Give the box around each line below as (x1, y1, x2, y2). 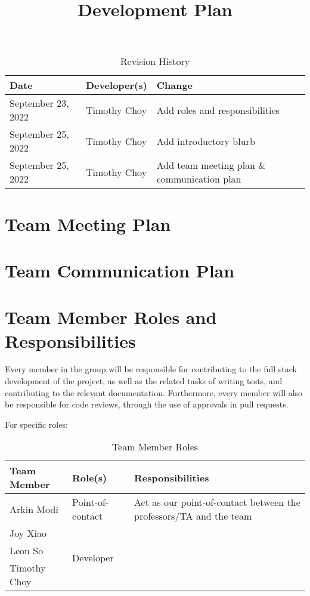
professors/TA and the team (134, 509, 252, 523)
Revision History (120, 54, 190, 69)
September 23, (10, 96, 69, 110)
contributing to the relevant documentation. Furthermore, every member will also (5, 386, 303, 399)
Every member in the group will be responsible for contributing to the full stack (5, 363, 297, 375)
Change (156, 78, 193, 92)
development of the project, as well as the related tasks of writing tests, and (5, 375, 283, 387)
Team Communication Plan (5, 258, 235, 282)
